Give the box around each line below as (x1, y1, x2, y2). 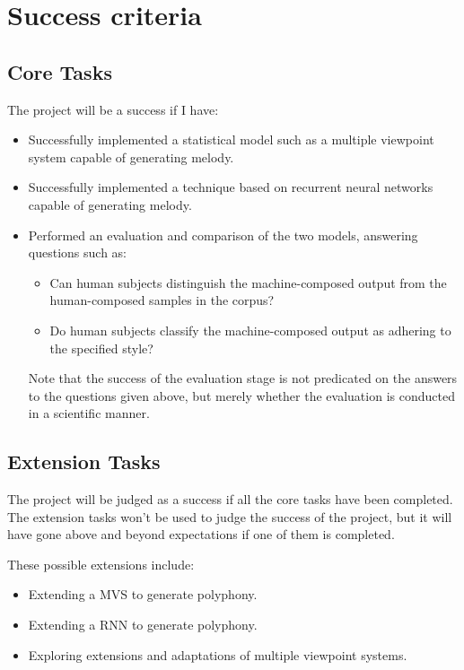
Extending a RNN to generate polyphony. (28, 615, 258, 634)
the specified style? (49, 338, 153, 357)
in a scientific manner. (28, 404, 150, 422)
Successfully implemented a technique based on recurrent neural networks (28, 178, 433, 196)
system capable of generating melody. (28, 147, 234, 166)
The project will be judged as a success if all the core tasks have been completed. (7, 490, 453, 509)
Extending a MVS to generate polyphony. (28, 585, 258, 604)
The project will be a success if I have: (7, 100, 219, 118)
